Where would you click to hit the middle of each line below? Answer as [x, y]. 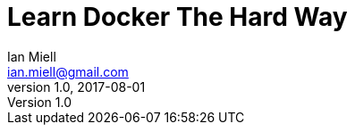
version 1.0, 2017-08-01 [76, 87]
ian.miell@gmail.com [68, 71]
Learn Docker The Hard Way [177, 17]
